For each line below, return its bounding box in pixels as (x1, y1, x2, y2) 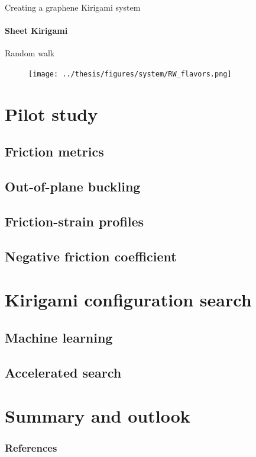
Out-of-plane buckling (5, 177, 141, 196)
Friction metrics (5, 142, 104, 161)
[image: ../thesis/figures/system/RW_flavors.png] (28, 69, 232, 78)
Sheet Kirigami (5, 24, 68, 37)
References (5, 440, 57, 455)
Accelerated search (5, 363, 122, 381)
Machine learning (5, 328, 113, 346)
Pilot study (5, 101, 98, 126)
